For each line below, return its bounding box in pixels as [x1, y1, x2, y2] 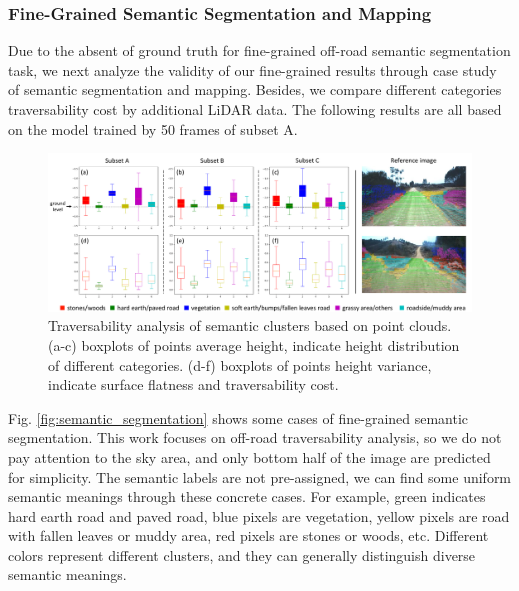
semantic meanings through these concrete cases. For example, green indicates [8, 486, 486, 507]
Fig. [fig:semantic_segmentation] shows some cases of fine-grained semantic [8, 407, 469, 428]
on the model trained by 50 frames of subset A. [8, 118, 298, 139]
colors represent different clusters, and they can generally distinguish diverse [8, 544, 476, 565]
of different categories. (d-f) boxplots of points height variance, [48, 354, 432, 375]
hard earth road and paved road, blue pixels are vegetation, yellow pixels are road [8, 505, 510, 526]
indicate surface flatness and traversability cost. [48, 374, 339, 395]
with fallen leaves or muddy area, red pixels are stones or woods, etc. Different [8, 525, 489, 546]
